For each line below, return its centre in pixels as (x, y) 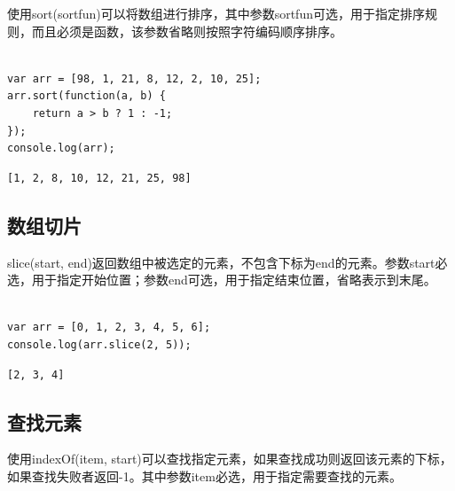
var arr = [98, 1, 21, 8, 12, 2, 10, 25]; (134, 78)
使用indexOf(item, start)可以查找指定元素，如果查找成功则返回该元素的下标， (230, 459)
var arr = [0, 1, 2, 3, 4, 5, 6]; (109, 327)
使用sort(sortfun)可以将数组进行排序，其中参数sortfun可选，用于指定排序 (216, 13)
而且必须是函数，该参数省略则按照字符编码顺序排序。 (187, 31)
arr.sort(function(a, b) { (86, 96)
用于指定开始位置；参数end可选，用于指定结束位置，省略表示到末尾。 (234, 280)
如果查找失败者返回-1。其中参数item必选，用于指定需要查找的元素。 (204, 475)
